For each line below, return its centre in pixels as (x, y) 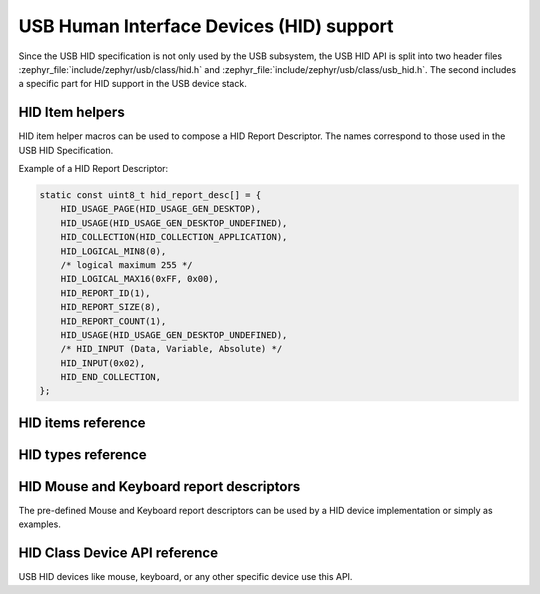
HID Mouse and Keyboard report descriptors (159, 486)
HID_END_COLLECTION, (111, 377)
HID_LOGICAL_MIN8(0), (113, 251)
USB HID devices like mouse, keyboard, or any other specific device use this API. (185, 577)
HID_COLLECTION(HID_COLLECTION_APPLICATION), (174, 237)
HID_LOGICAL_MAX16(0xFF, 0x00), (140, 279)
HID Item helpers (71, 112)
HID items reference (82, 422)
